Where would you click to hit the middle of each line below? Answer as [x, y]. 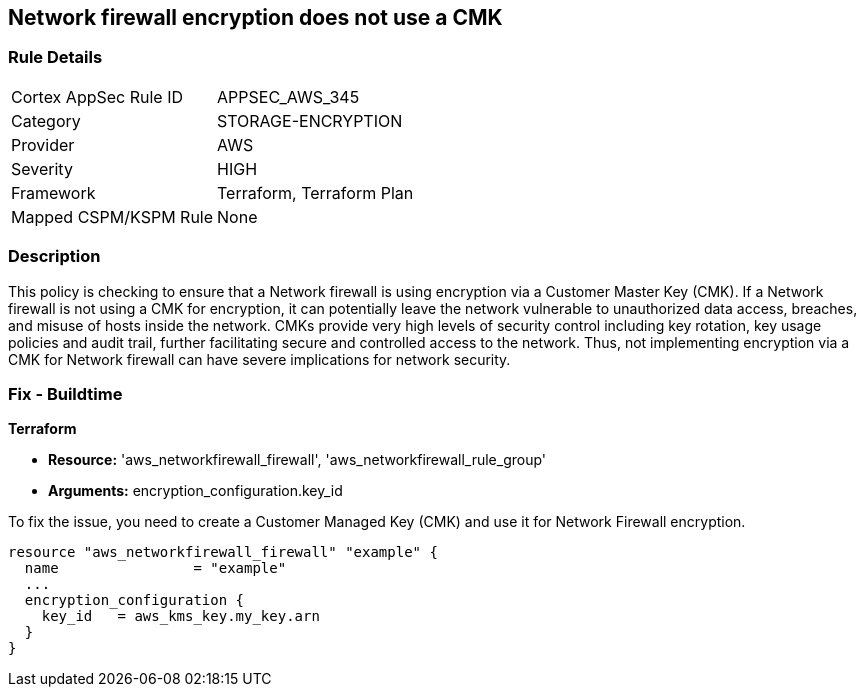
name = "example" [155, 568]
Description [54, 256]
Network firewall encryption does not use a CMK [255, 17]
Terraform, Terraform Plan [315, 192]
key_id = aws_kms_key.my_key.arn [180, 616]
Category [46, 120]
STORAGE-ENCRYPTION [310, 120]
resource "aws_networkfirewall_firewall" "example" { [223, 552]
